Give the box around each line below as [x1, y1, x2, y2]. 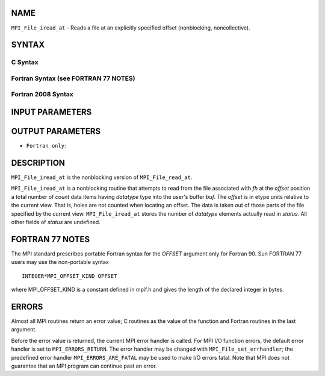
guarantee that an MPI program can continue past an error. [11, 362, 157, 369]
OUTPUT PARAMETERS [11, 127, 101, 137]
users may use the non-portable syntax [11, 258, 109, 266]
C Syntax [11, 58, 39, 66]
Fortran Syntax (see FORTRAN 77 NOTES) [11, 74, 135, 83]
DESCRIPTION [11, 157, 66, 168]
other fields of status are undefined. [11, 219, 101, 225]
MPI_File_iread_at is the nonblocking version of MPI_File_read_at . [11, 174, 193, 181]
